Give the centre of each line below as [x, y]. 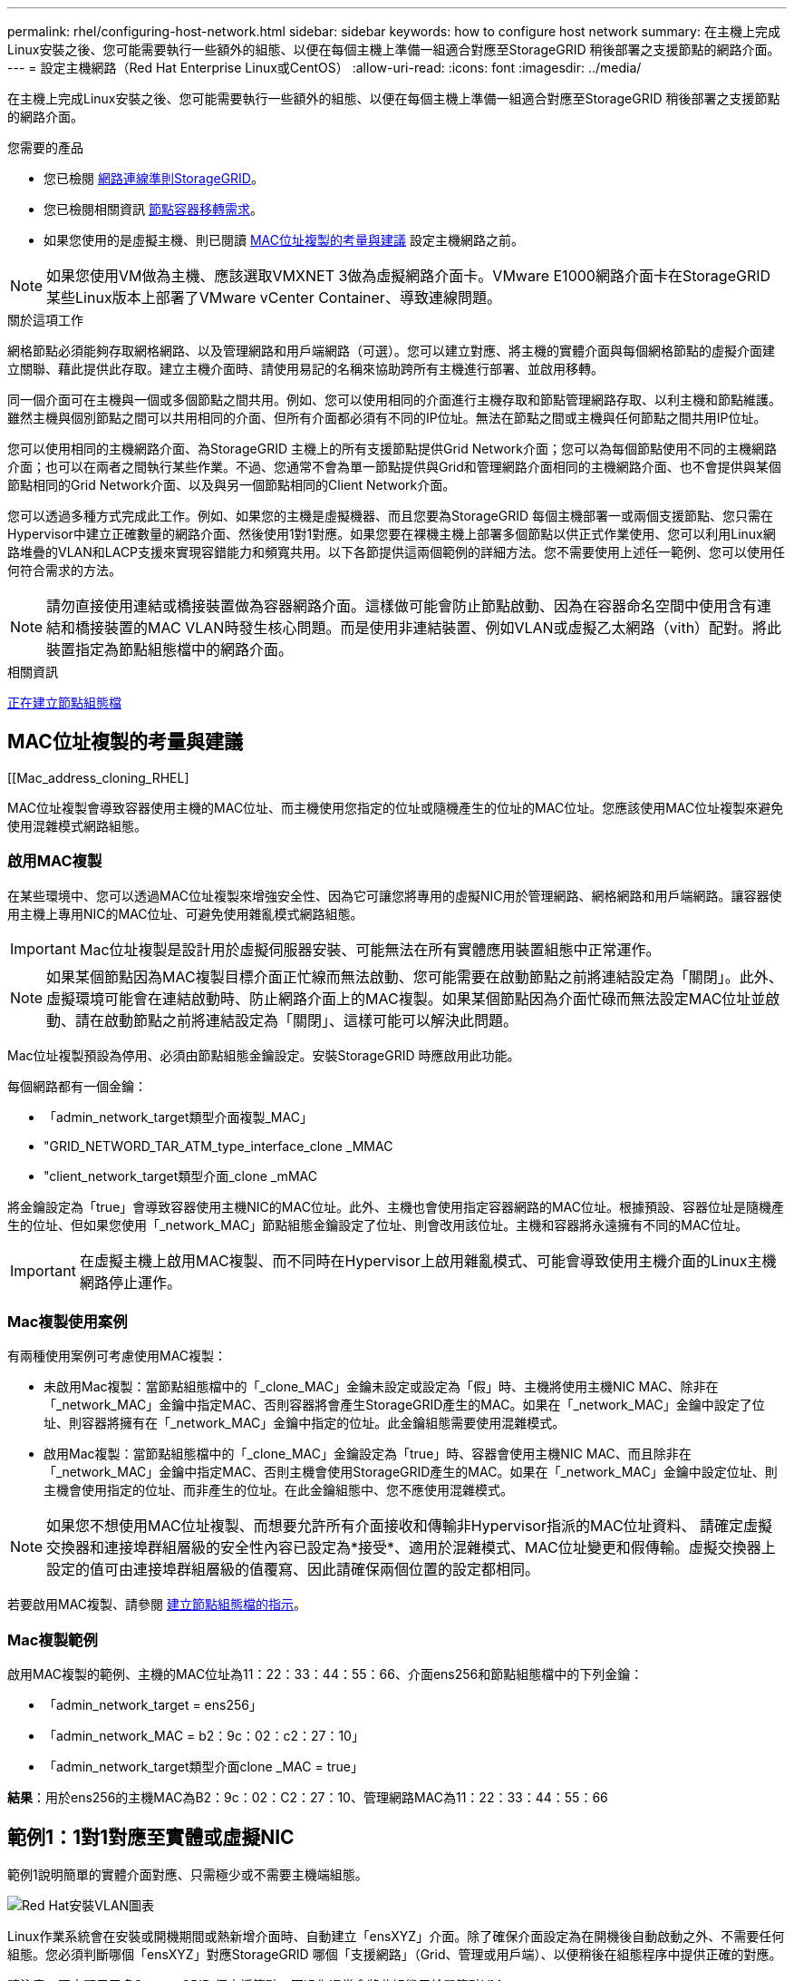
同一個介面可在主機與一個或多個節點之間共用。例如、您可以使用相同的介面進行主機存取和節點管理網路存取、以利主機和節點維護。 [394, 400]
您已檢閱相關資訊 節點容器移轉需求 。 [153, 209]
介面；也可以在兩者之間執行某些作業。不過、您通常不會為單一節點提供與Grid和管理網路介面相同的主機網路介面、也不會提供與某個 [394, 467]
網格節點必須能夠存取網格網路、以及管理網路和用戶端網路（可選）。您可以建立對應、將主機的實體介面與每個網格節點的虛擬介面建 [391, 351]
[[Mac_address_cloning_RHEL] [98, 777]
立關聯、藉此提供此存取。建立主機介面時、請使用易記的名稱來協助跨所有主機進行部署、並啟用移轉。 [305, 369]
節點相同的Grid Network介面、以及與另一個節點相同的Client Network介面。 [232, 485]
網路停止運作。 [130, 1282]
